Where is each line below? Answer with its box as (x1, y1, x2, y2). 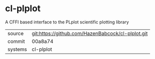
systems (7, 46, 27, 53)
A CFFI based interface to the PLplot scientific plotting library (5, 19, 129, 25)
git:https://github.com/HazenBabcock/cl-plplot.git (31, 30, 148, 37)
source (7, 30, 24, 37)
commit (7, 38, 25, 44)
